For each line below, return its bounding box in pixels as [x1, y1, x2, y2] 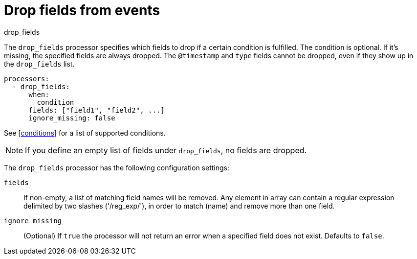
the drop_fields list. [4, 59, 75, 68]
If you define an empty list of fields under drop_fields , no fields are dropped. [25, 145, 307, 155]
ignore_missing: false [28, 114, 115, 122]
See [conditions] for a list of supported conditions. [4, 128, 166, 137]
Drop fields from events [4, 2, 160, 19]
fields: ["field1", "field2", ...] [28, 106, 165, 114]
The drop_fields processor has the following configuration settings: [4, 163, 229, 172]
